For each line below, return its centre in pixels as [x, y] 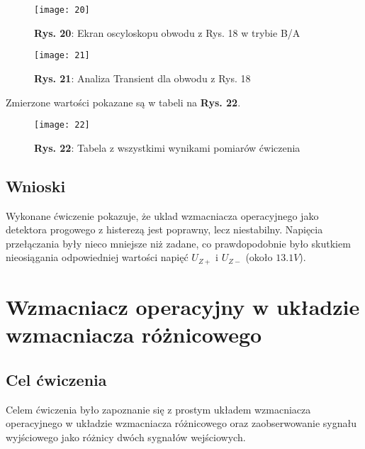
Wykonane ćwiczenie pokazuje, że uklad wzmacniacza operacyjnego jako [162, 215]
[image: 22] [62, 125]
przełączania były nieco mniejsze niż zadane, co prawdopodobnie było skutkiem [178, 243]
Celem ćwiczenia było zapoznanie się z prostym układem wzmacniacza [158, 409]
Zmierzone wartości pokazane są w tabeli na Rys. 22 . [123, 102]
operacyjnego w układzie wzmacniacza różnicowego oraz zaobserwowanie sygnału [181, 423]
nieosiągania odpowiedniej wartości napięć [97, 257]
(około [259, 257]
